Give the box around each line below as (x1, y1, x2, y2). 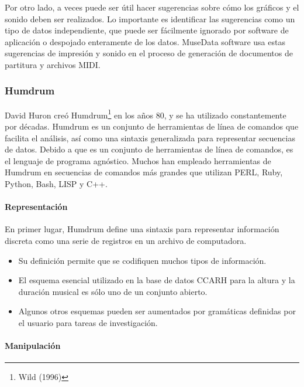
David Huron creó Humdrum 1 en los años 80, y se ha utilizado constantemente (5, 107, 286, 121)
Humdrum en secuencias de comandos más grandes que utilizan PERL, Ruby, (5, 166, 283, 178)
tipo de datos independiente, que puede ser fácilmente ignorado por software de (5, 24, 289, 36)
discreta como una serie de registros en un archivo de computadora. (5, 234, 247, 246)
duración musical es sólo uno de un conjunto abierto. (18, 285, 208, 297)
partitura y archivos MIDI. (5, 58, 101, 70)
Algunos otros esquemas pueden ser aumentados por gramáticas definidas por (18, 305, 296, 317)
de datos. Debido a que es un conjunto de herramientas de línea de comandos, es (5, 143, 293, 155)
